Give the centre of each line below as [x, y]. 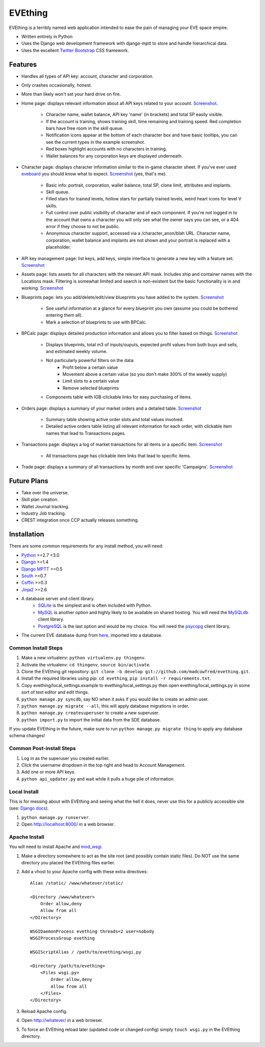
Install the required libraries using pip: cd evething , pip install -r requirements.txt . [116, 678]
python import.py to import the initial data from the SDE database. [91, 720]
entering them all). [64, 315]
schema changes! [27, 736]
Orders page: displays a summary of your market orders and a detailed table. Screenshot [111, 408]
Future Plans [29, 481]
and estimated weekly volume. [77, 351]
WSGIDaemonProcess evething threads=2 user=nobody [92, 931]
